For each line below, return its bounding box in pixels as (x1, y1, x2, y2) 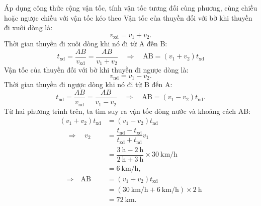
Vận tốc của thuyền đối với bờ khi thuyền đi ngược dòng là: (4, 64, 189, 75)
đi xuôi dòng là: (4, 22, 53, 33)
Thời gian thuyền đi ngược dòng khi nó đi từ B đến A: (4, 79, 172, 90)
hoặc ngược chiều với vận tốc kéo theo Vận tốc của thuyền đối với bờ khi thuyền (4, 12, 252, 23)
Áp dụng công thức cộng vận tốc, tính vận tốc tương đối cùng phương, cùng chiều (4, 3, 257, 13)
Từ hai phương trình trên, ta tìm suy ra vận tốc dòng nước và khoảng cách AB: (4, 105, 251, 116)
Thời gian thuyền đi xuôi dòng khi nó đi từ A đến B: (4, 38, 167, 49)
